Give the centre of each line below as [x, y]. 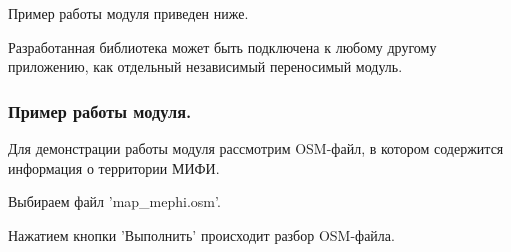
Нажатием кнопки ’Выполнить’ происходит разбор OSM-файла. [201, 234]
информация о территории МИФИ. [114, 167]
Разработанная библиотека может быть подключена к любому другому [222, 46]
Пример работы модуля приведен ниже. [128, 13]
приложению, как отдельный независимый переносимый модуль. [205, 66]
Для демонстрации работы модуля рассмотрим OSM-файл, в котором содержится [256, 148]
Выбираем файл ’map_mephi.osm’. [114, 201]
